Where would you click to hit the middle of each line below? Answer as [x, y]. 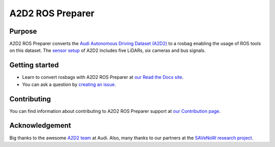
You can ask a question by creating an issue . [69, 84]
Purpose [23, 31]
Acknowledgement [40, 125]
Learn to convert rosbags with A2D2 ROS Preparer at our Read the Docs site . [103, 77]
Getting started [34, 65]
